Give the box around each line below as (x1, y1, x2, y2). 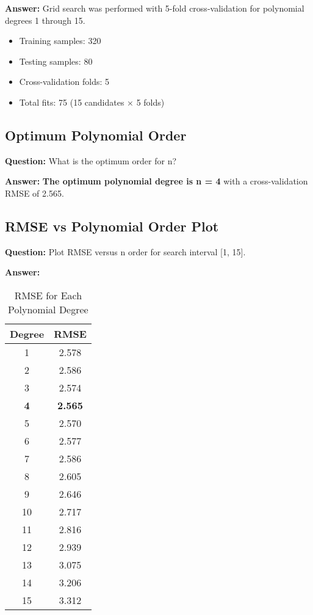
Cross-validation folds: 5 (19, 75, 110, 88)
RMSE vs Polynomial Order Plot (5, 216, 219, 235)
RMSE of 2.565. (5, 186, 64, 199)
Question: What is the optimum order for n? (5, 154, 177, 167)
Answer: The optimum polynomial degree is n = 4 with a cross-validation (5, 175, 308, 187)
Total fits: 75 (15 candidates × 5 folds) (19, 95, 165, 108)
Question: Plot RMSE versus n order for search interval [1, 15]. (5, 245, 246, 258)
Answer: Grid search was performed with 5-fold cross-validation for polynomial (5, 2, 304, 14)
